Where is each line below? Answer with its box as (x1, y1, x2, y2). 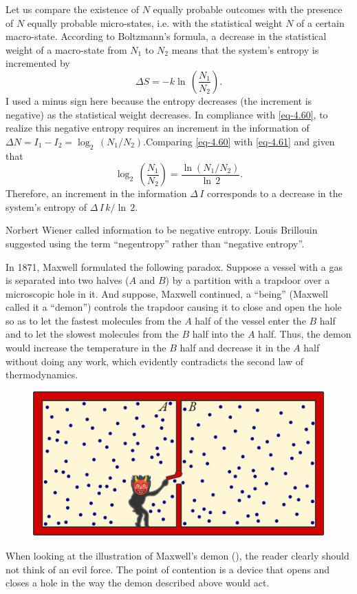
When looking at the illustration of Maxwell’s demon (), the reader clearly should (6, 549, 349, 563)
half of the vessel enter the (195, 313, 306, 327)
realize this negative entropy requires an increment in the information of (6, 121, 310, 135)
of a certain (296, 15, 345, 30)
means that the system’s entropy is (171, 42, 319, 57)
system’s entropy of (6, 199, 87, 214)
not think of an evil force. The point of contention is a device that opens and (6, 562, 330, 576)
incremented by (6, 56, 70, 70)
